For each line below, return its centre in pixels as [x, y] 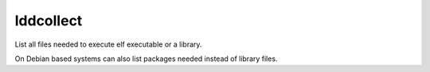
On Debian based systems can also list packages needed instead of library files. [146, 59]
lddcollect [49, 21]
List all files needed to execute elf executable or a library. [108, 44]
